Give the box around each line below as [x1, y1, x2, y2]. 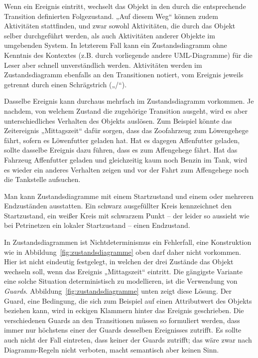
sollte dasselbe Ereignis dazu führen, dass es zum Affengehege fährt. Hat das [4, 145, 238, 155]
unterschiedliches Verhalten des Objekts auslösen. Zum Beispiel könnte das [4, 115, 232, 126]
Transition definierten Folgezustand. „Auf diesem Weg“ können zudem [4, 10, 218, 21]
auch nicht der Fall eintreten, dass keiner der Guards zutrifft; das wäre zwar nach [4, 335, 252, 345]
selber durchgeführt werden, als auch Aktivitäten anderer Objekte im [4, 30, 215, 40]
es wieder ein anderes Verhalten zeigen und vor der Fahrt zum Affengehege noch [4, 164, 249, 175]
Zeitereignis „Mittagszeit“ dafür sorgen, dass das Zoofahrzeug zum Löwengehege [4, 125, 249, 136]
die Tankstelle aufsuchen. [4, 174, 81, 184]
